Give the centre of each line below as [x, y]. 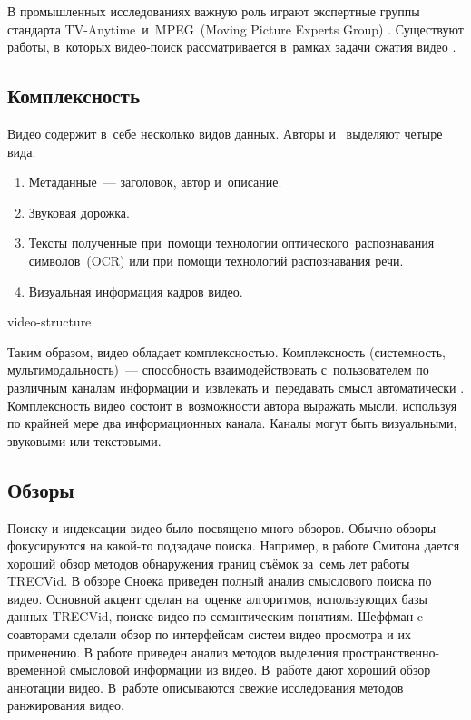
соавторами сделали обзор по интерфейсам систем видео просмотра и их [209, 634]
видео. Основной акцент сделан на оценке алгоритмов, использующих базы [217, 598]
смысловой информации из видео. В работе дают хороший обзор [250, 670]
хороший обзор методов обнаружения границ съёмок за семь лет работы [209, 563]
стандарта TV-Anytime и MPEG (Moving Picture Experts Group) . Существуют [235, 29]
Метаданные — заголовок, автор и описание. [155, 182]
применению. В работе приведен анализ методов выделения [173, 652]
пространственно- [391, 652]
